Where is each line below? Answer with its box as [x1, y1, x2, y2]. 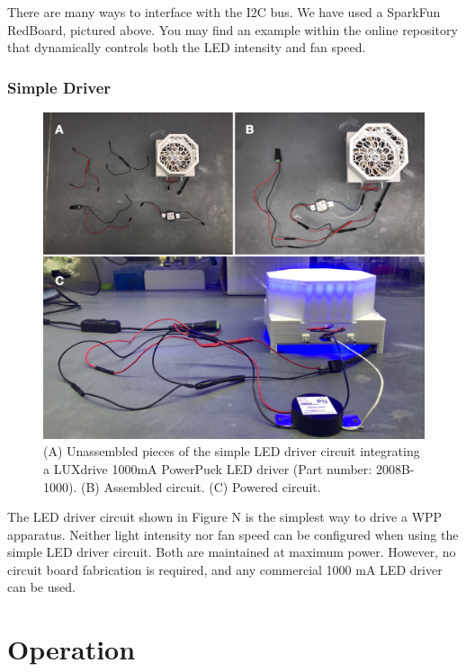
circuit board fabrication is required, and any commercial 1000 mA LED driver [7, 560, 443, 578]
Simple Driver [7, 76, 112, 98]
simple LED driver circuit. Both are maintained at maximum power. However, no [7, 542, 456, 561]
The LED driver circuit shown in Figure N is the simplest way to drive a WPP [7, 507, 443, 526]
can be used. [7, 578, 76, 596]
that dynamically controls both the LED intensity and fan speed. [7, 38, 366, 57]
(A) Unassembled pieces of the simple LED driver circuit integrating [43, 442, 420, 461]
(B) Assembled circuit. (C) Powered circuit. [80, 477, 321, 496]
